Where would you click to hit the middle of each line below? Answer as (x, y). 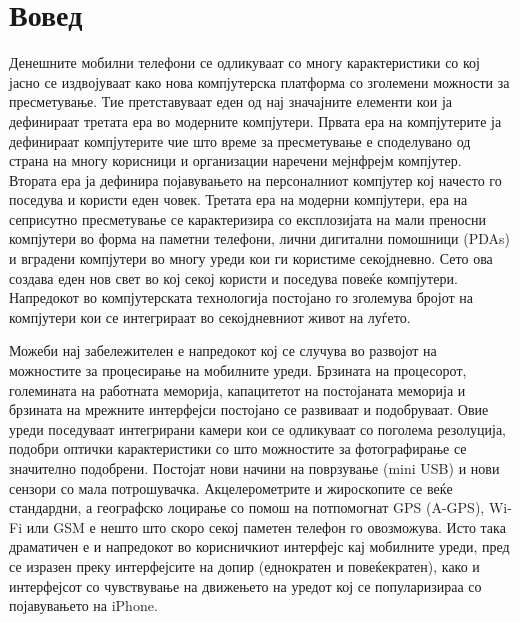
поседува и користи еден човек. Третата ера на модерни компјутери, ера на (238, 199)
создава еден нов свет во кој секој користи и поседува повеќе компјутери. (233, 277)
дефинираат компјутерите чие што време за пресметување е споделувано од (240, 140)
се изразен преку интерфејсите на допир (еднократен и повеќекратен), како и (244, 565)
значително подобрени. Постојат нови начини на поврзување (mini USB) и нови (254, 468)
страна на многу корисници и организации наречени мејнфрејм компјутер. (235, 160)
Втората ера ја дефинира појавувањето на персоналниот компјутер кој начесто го (255, 179)
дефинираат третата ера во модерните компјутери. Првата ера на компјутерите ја (255, 120)
